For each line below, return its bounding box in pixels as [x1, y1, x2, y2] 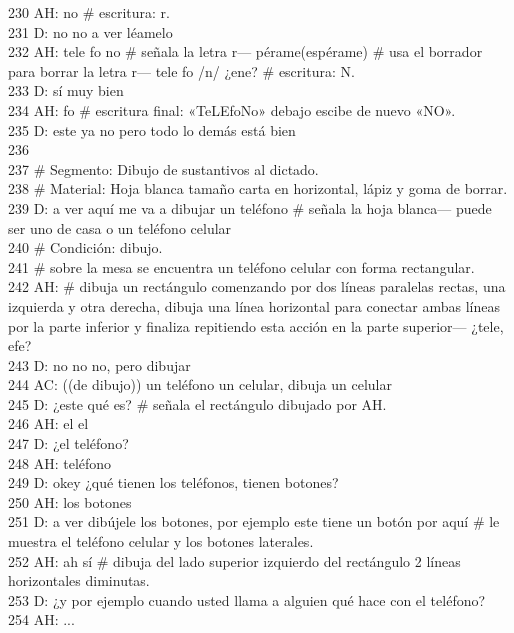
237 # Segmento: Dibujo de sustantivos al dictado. [8, 158, 319, 179]
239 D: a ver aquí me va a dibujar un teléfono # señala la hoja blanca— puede [8, 197, 492, 218]
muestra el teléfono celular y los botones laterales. [8, 531, 314, 552]
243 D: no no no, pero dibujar [8, 354, 191, 375]
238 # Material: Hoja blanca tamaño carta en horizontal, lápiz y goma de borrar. [8, 178, 508, 199]
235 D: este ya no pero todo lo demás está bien [8, 119, 296, 140]
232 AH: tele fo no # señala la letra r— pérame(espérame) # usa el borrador [8, 41, 483, 62]
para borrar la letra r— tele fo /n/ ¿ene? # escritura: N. [8, 60, 355, 81]
